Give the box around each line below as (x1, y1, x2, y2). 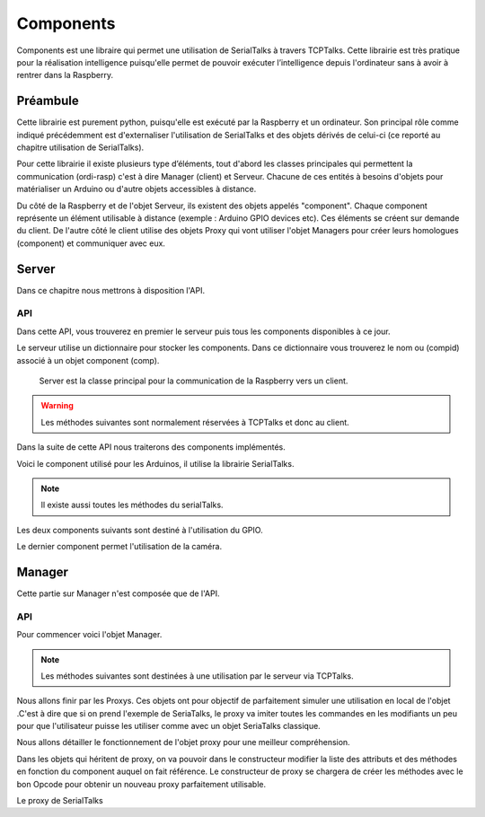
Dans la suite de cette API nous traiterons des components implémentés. (16, 442, 287, 452)
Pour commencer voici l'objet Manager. (16, 629, 163, 640)
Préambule (16, 93, 80, 109)
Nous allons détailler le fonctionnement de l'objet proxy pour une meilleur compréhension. (16, 737, 350, 748)
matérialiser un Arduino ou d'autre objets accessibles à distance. (16, 184, 257, 195)
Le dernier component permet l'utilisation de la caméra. (16, 541, 223, 552)
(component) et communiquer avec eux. (16, 238, 166, 249)
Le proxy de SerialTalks (16, 795, 103, 806)
